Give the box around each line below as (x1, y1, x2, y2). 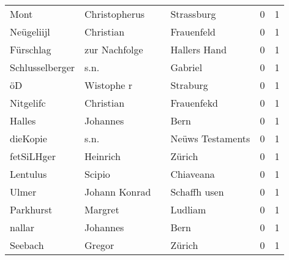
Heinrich (84, 149, 121, 163)
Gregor (84, 238, 114, 252)
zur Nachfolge (84, 42, 143, 56)
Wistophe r (84, 78, 132, 92)
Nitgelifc (10, 96, 46, 110)
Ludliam (170, 202, 206, 216)
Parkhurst (10, 202, 53, 216)
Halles (10, 113, 36, 128)
